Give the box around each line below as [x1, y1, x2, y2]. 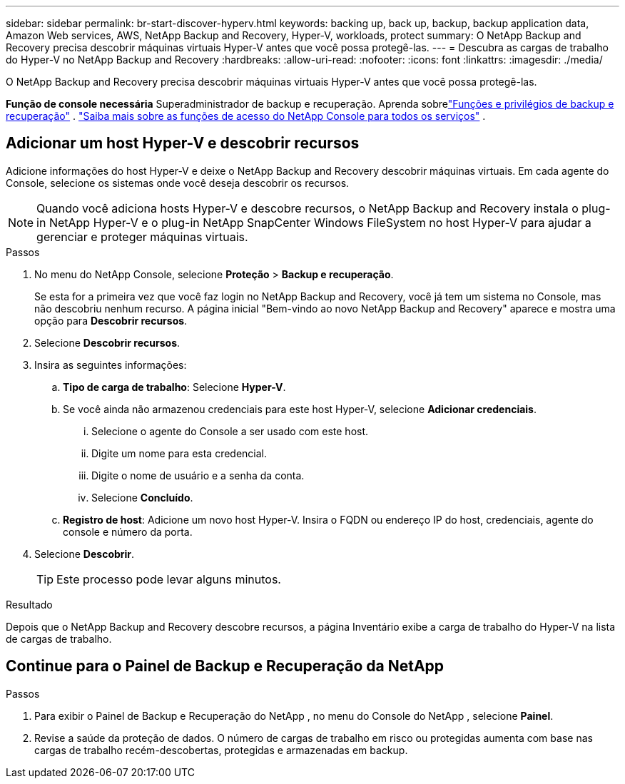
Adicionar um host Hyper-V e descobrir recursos [6, 134, 360, 153]
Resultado [6, 598, 53, 611]
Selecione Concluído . [91, 491, 193, 504]
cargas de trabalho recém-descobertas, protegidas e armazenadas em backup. [34, 743, 408, 756]
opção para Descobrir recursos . [34, 314, 188, 327]
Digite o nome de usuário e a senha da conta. [91, 469, 305, 482]
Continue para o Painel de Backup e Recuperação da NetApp [6, 657, 444, 676]
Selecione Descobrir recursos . [34, 336, 181, 349]
